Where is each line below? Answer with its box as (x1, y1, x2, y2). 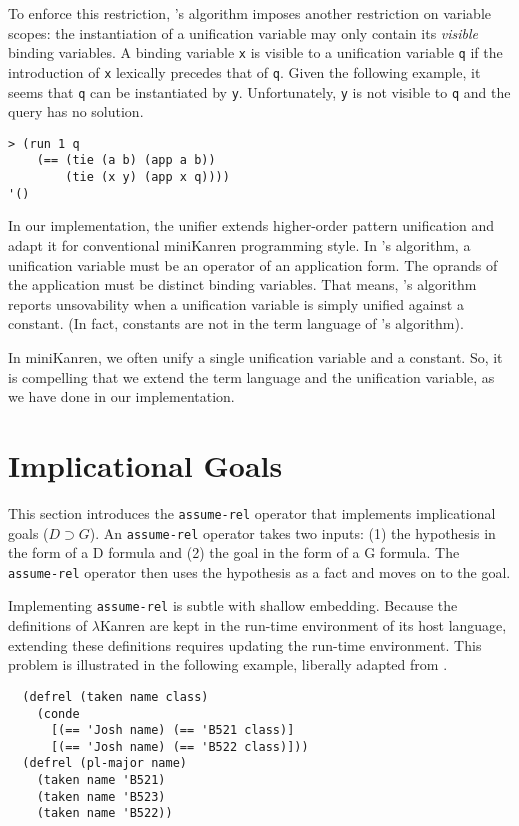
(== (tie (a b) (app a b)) (36, 153, 216, 168)
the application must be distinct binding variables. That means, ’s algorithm (8, 274, 477, 295)
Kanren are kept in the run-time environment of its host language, (99, 615, 507, 636)
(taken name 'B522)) (36, 806, 173, 821)
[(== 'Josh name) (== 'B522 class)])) (50, 739, 309, 754)
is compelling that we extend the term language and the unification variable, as (8, 366, 495, 387)
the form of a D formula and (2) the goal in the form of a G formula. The (8, 542, 460, 563)
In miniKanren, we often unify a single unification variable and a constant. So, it (8, 346, 503, 367)
